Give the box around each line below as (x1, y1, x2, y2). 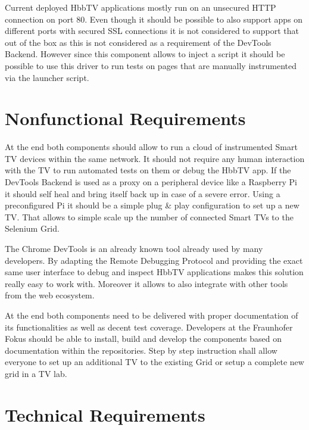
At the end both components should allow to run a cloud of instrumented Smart (5, 141, 298, 153)
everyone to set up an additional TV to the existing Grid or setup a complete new (5, 356, 304, 368)
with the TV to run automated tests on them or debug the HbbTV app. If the (5, 164, 291, 176)
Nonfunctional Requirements (5, 106, 246, 130)
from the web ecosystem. (5, 289, 95, 301)
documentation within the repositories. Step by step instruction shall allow (5, 344, 277, 356)
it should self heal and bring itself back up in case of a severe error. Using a (5, 187, 280, 200)
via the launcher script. (5, 71, 89, 83)
